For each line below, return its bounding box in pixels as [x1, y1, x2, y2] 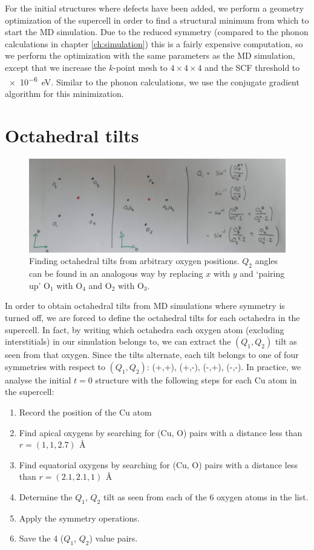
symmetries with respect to [5, 360, 105, 373]
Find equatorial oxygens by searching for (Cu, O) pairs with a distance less [19, 458, 298, 471]
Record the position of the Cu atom [19, 405, 152, 418]
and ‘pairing [240, 267, 285, 280]
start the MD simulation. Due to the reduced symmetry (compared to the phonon [5, 25, 309, 38]
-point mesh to [113, 61, 168, 73]
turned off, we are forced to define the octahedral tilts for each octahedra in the [5, 311, 300, 323]
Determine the [19, 490, 73, 503]
